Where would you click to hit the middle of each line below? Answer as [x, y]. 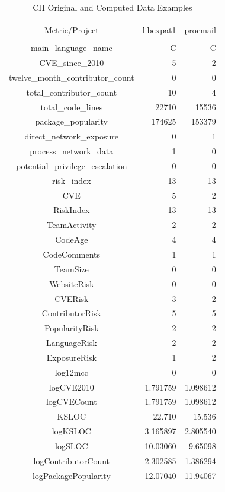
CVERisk [72, 298]
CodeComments [72, 254]
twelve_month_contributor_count [72, 77]
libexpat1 [159, 30]
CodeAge [72, 239]
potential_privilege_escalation [72, 165]
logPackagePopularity [71, 475]
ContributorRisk [71, 313]
